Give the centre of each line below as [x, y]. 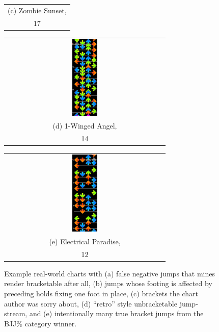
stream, [16, 313]
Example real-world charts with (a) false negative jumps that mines [109, 273]
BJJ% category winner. [40, 323]
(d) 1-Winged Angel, [85, 126]
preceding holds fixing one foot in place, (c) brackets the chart [101, 293]
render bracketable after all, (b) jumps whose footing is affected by [108, 283]
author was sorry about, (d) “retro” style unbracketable [91, 303]
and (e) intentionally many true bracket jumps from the [116, 313]
